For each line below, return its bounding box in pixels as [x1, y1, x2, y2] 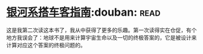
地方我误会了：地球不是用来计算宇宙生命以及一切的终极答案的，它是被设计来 [6, 34, 197, 41]
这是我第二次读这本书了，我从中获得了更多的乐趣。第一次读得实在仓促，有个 [6, 26, 197, 34]
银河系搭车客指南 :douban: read [6, 5, 161, 19]
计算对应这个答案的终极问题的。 [6, 41, 86, 49]
